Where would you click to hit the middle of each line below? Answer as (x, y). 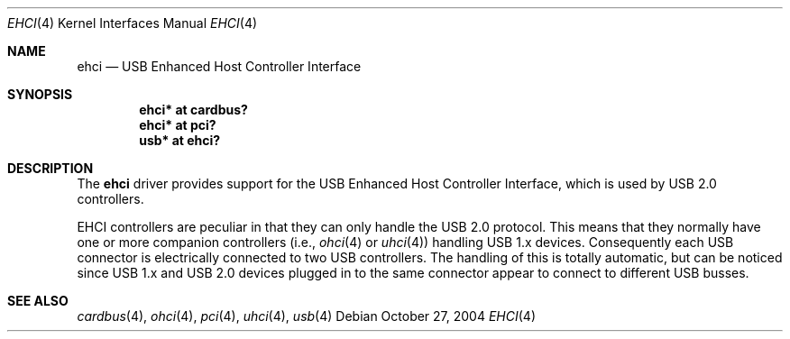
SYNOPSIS (40, 94)
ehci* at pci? (178, 125)
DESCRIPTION (51, 168)
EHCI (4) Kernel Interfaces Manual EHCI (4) (133, 23)
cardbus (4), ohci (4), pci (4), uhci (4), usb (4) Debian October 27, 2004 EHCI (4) (307, 316)
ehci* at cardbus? (193, 110)
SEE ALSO (38, 301)
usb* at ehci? (180, 140)
